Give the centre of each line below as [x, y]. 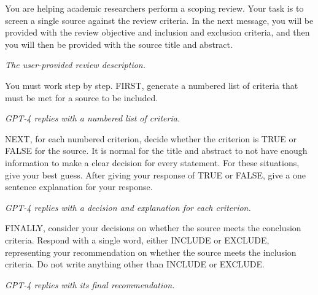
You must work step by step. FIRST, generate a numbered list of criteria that [152, 85]
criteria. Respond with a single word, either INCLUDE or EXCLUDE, [137, 239]
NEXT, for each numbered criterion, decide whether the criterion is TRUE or [151, 138]
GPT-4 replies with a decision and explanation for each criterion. [128, 207]
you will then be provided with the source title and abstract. [119, 44]
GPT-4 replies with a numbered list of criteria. [93, 118]
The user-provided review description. [76, 65]
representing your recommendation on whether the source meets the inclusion [151, 252]
